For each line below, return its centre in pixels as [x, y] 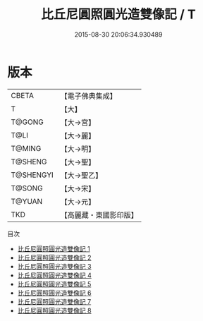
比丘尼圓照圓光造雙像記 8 [54, 310]
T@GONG [27, 122]
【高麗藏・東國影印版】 [99, 214]
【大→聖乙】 [81, 175]
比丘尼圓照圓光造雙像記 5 [54, 284]
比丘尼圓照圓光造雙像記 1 [54, 248]
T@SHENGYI [32, 175]
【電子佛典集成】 [89, 96]
